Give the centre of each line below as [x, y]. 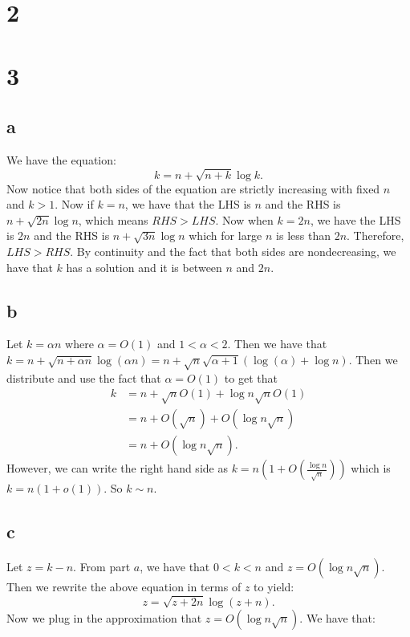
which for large [225, 235]
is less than [303, 235]
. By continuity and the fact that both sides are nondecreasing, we [233, 252]
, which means [113, 219]
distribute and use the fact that [84, 377]
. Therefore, [375, 235]
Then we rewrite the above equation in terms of [124, 587]
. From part [102, 567]
